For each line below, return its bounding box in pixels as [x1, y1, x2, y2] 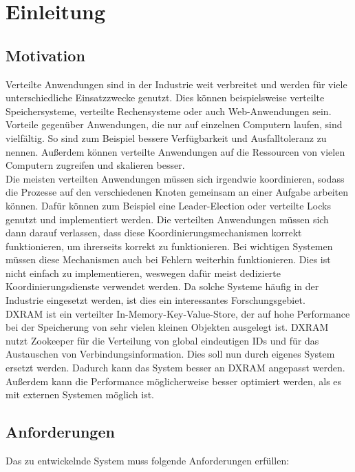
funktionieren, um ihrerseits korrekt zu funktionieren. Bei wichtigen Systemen [6, 238, 333, 253]
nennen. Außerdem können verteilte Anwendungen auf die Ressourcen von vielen [6, 144, 345, 158]
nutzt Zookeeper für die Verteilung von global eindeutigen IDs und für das [6, 333, 319, 347]
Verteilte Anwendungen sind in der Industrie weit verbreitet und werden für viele [6, 76, 347, 91]
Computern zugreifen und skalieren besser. [6, 158, 185, 172]
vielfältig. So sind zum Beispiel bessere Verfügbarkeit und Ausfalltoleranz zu [6, 130, 327, 145]
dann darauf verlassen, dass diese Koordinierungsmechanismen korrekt [6, 225, 302, 240]
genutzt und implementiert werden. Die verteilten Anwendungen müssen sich [6, 212, 329, 226]
